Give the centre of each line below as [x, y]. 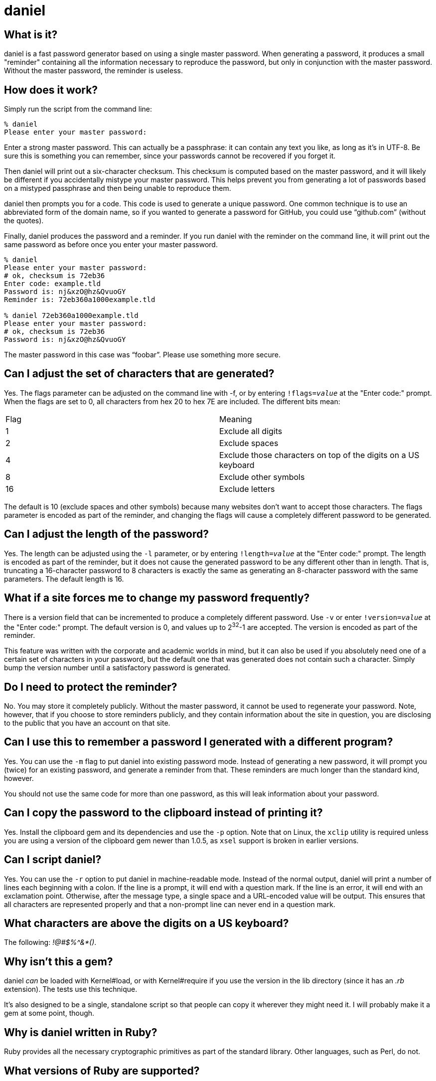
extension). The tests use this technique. [71, 989]
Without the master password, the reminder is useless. [93, 71]
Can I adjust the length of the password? [107, 534]
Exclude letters [247, 489]
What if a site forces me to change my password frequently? [157, 598]
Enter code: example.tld [52, 284]
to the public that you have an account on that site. [87, 723]
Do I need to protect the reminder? [91, 687]
